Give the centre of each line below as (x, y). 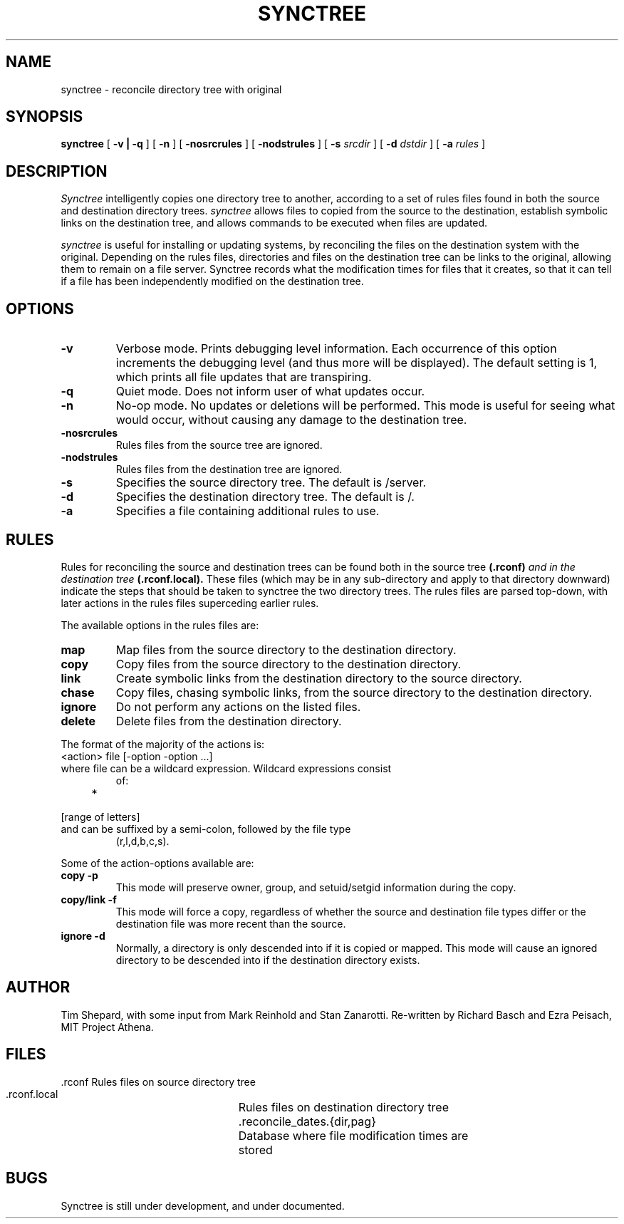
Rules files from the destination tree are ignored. (229, 470)
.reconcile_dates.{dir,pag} (307, 1121)
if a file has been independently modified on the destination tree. (212, 281)
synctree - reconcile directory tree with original (171, 89)
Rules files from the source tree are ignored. (219, 445)
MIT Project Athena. (107, 1027)
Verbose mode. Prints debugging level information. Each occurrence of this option (336, 349)
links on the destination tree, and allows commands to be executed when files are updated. (274, 223)
